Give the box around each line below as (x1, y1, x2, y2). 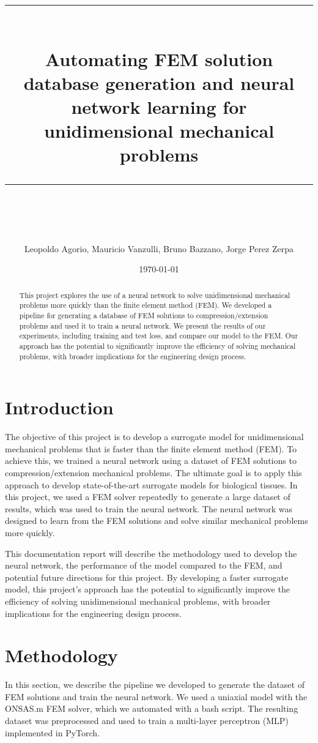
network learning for (71, 94, 247, 119)
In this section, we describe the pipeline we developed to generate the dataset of (5, 678, 305, 691)
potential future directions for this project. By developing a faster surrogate (5, 570, 289, 583)
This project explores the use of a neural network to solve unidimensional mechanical (19, 289, 290, 300)
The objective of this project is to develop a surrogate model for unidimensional (5, 430, 304, 443)
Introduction (5, 395, 114, 420)
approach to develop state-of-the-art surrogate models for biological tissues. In (5, 478, 298, 491)
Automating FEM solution (45, 46, 273, 71)
